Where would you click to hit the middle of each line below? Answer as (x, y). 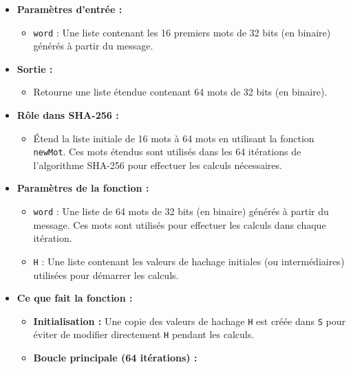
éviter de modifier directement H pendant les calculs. (144, 334)
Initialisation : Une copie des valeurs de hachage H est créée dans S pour (189, 321)
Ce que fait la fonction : (75, 298)
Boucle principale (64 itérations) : (115, 358)
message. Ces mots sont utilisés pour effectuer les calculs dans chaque (180, 224)
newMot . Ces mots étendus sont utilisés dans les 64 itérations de (167, 152)
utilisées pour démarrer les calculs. (106, 275)
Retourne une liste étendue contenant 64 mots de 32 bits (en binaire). (180, 92)
